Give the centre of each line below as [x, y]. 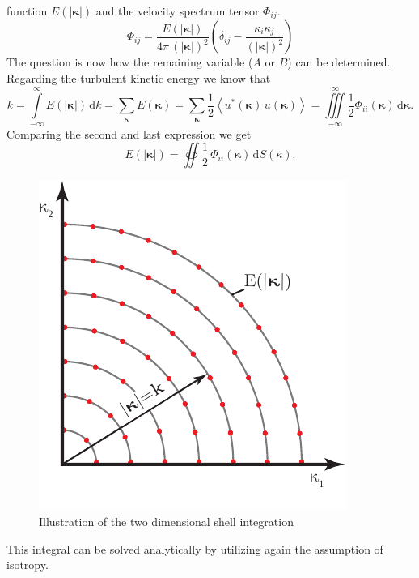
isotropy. [28, 565]
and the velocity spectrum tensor [178, 11]
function [27, 11]
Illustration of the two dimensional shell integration [166, 522]
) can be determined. [339, 62]
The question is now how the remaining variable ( [130, 62]
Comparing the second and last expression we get [129, 133]
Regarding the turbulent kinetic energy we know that [139, 78]
